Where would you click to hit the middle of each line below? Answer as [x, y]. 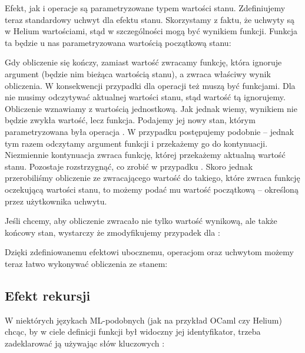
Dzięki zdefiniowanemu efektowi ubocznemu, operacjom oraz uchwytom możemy [149, 252]
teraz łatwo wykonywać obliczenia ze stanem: [86, 263]
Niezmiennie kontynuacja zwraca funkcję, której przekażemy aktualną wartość [145, 155]
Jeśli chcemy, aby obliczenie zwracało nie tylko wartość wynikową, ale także [141, 221]
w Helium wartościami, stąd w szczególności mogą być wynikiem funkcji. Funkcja [151, 31]
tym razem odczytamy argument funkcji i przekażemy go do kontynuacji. [136, 143]
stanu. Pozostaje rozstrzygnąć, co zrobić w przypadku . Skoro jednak [129, 166]
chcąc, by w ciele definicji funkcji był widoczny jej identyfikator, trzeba [133, 331]
